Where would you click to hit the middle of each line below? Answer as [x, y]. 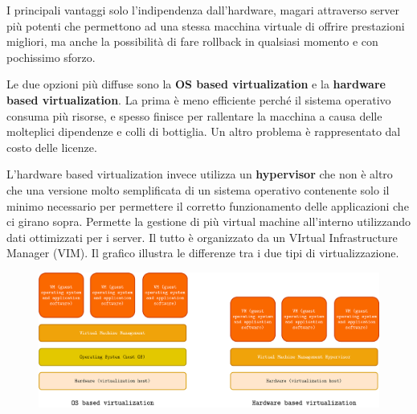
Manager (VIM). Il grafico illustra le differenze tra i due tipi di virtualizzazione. [203, 253]
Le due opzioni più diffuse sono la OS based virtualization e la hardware [196, 84]
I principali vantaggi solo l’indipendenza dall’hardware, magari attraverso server [203, 10]
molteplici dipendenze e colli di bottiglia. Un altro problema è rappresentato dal [204, 131]
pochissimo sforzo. [51, 57]
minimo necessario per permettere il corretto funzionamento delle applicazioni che [208, 205]
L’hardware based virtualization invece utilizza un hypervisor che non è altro [200, 174]
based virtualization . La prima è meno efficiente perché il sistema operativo [199, 99]
